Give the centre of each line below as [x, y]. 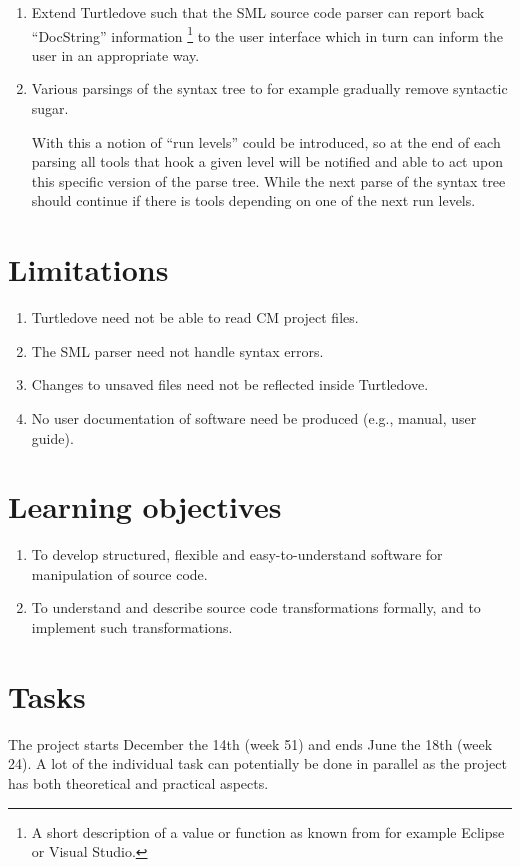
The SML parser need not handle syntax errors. [177, 350]
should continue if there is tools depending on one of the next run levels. [253, 200]
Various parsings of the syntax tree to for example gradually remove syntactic [269, 88]
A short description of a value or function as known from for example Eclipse [268, 831]
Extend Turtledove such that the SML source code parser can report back [258, 12]
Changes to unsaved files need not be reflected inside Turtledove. [230, 384]
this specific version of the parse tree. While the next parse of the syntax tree [268, 180]
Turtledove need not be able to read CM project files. [195, 317]
